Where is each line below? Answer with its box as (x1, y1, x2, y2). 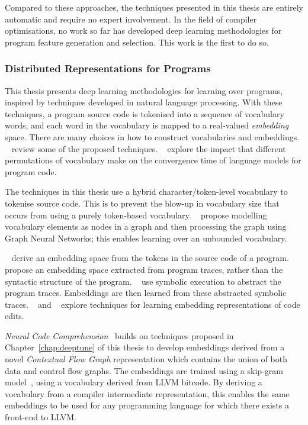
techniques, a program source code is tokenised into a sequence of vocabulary (5, 107, 284, 120)
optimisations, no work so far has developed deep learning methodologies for (5, 24, 282, 37)
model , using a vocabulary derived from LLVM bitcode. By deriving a (5, 376, 262, 388)
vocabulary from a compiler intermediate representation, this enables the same (5, 387, 290, 400)
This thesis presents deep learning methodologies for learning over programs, (5, 84, 283, 96)
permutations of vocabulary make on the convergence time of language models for (5, 154, 301, 166)
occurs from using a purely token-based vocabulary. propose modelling (5, 208, 267, 221)
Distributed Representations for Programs (5, 61, 211, 76)
